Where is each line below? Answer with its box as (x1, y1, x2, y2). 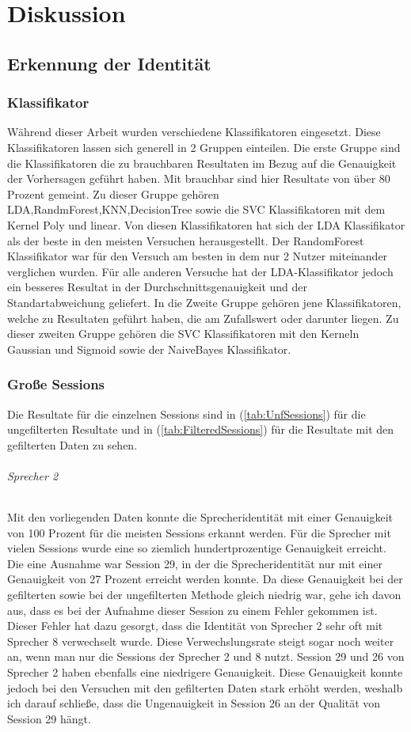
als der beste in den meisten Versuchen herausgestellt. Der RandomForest (7, 232, 364, 248)
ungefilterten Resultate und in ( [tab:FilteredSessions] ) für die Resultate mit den (7, 421, 394, 438)
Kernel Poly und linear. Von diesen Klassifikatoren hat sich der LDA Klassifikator (7, 216, 405, 233)
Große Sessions (7, 374, 105, 394)
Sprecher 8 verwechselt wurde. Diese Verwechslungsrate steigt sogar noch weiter (7, 632, 394, 649)
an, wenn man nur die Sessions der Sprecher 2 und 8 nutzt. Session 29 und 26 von (7, 648, 405, 665)
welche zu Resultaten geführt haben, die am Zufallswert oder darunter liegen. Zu (7, 309, 399, 326)
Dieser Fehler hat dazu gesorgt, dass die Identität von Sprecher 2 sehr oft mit (7, 617, 383, 634)
